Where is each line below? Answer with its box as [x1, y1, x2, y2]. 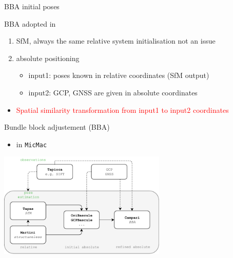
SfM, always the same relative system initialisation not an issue [16, 35, 216, 46]
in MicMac [16, 138, 47, 149]
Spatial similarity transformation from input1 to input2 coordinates [16, 104, 229, 115]
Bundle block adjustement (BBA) [4, 122, 110, 132]
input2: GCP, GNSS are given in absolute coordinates [28, 87, 198, 97]
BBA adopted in [4, 18, 56, 29]
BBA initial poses [4, 1, 60, 11]
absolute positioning [16, 52, 80, 63]
